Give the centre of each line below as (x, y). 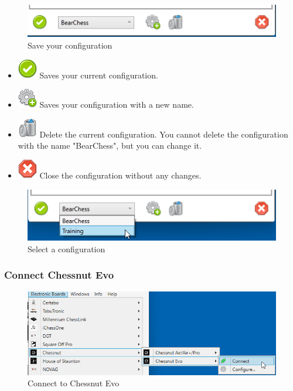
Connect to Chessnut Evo (74, 383)
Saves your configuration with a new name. (117, 104)
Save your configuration (70, 45)
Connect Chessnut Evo (59, 275)
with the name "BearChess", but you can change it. (110, 145)
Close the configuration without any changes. (120, 175)
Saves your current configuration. (99, 75)
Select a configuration (67, 248)
